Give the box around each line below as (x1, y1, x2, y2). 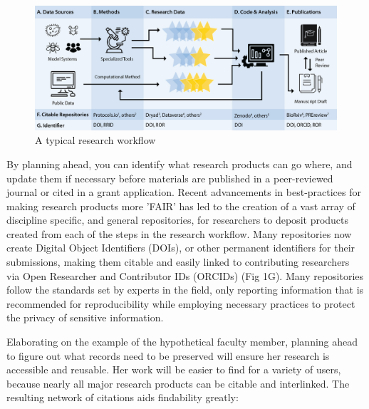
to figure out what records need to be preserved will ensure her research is (6, 348, 330, 363)
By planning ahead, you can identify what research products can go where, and (6, 156, 353, 171)
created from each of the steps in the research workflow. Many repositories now (6, 226, 352, 241)
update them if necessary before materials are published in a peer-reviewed (6, 170, 333, 185)
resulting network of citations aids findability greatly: (6, 390, 239, 405)
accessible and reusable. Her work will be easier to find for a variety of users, (6, 362, 341, 377)
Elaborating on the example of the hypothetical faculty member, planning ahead (6, 334, 358, 349)
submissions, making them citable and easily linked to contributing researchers (6, 254, 350, 269)
